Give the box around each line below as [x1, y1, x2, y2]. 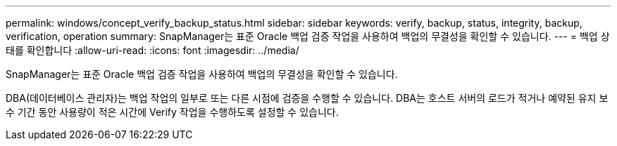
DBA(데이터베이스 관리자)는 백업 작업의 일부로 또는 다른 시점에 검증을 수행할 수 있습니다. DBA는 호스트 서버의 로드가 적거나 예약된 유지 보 [6, 92, 609, 104]
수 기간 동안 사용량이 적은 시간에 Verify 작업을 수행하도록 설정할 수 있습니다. [6, 106, 339, 118]
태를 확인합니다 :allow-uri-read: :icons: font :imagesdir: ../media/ [6, 44, 299, 56]
